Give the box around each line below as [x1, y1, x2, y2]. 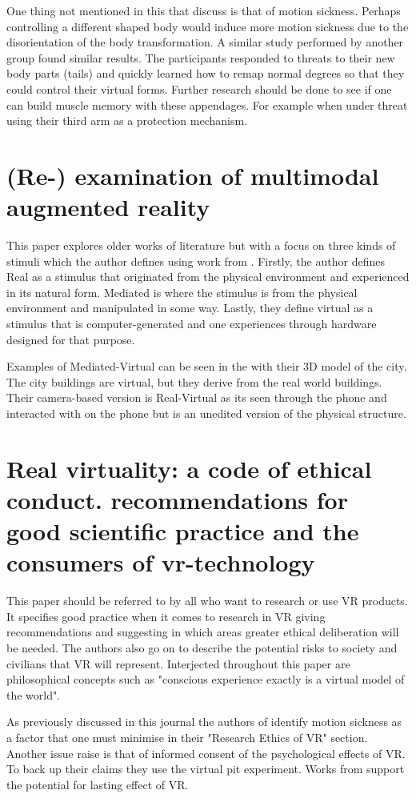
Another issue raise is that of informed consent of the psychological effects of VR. [6, 744, 406, 761]
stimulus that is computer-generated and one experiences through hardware [6, 315, 377, 332]
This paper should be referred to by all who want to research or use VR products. [6, 592, 408, 609]
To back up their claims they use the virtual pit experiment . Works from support [6, 760, 405, 777]
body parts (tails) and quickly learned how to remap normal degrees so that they [6, 65, 405, 82]
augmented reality [6, 190, 210, 223]
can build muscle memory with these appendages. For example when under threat [6, 96, 408, 113]
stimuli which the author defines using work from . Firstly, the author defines [6, 252, 385, 269]
